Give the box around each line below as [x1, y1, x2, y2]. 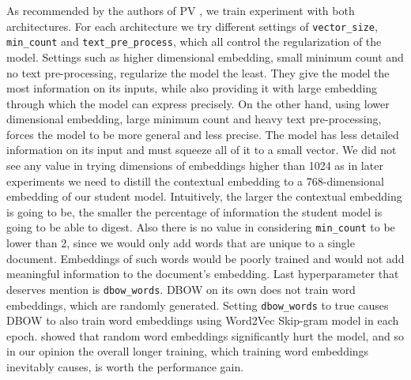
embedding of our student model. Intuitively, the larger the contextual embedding [6, 188, 402, 205]
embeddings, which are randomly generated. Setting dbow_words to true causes [6, 296, 389, 313]
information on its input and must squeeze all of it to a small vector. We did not [6, 141, 397, 158]
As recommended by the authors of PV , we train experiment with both [6, 2, 355, 18]
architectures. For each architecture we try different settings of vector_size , [6, 17, 378, 34]
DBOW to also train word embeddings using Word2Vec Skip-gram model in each [6, 312, 399, 329]
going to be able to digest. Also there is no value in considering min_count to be [6, 219, 395, 235]
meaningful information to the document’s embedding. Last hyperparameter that [6, 265, 399, 282]
